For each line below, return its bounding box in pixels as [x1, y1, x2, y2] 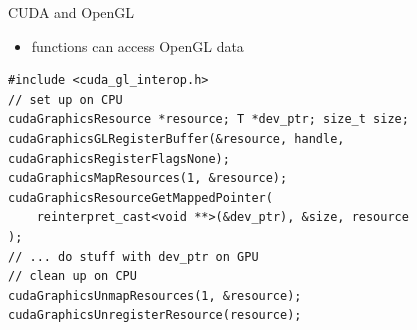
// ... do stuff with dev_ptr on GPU [8, 249, 259, 264]
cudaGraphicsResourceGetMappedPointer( [8, 190, 273, 205]
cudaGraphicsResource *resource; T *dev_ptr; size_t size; [8, 112, 409, 127]
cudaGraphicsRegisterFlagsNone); [8, 151, 230, 166]
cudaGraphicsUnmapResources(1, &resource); [8, 288, 302, 303]
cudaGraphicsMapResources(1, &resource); [8, 171, 288, 186]
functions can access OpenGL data [31, 35, 244, 56]
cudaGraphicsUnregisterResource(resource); [8, 308, 302, 323]
